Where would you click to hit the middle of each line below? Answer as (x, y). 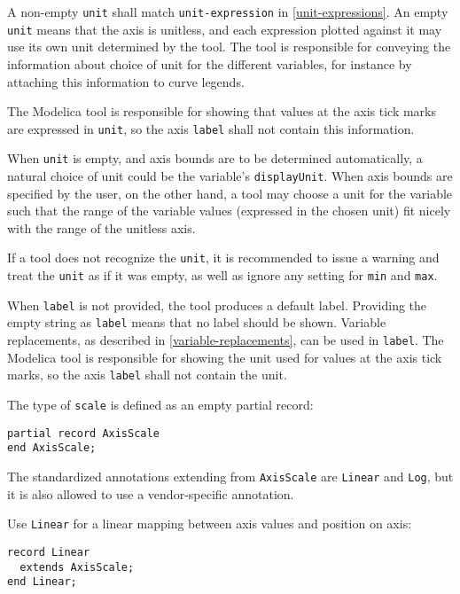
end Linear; (42, 582)
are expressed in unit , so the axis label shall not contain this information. (211, 128)
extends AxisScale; (77, 567)
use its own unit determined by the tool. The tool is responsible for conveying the (229, 47)
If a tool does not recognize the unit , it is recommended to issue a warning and (223, 258)
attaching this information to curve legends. (126, 81)
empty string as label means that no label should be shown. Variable (197, 322)
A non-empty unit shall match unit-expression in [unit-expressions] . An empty (228, 12)
